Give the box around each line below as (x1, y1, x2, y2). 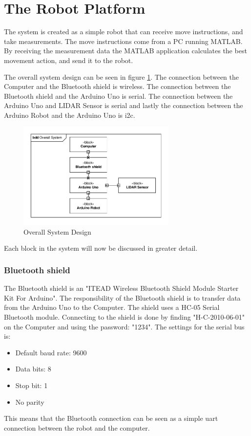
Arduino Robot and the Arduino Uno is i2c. (4, 109, 135, 120)
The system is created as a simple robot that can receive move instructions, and (4, 26, 243, 37)
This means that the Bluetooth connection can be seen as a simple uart (4, 413, 218, 423)
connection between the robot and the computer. (4, 422, 150, 433)
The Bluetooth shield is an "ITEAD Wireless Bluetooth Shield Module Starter (4, 283, 239, 293)
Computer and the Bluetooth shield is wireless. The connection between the (4, 81, 231, 91)
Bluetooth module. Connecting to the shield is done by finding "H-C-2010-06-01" (4, 312, 245, 322)
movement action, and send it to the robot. (4, 55, 133, 65)
